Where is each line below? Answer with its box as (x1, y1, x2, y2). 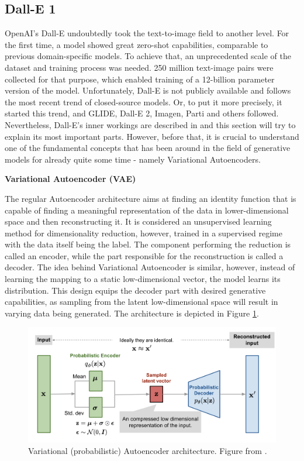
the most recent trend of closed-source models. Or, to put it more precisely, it (5, 95, 282, 108)
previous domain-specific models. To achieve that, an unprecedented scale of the (5, 50, 291, 62)
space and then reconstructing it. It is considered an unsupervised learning (5, 215, 272, 228)
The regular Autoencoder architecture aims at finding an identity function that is (5, 192, 296, 204)
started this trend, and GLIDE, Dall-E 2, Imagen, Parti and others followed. (5, 107, 279, 119)
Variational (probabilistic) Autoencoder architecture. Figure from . (28, 444, 267, 456)
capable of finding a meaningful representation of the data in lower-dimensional (5, 204, 289, 216)
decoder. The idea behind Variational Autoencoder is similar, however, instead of (5, 261, 295, 273)
